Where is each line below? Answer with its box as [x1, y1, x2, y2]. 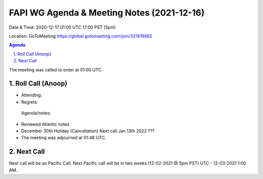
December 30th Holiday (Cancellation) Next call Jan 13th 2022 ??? [21, 128, 155, 134]
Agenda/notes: [21, 110, 51, 116]
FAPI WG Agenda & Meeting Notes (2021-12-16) [9, 7, 205, 18]
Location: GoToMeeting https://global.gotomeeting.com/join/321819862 [9, 33, 152, 39]
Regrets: [21, 99, 38, 105]
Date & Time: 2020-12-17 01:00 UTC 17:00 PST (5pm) [9, 24, 116, 30]
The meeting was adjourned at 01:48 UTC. [21, 135, 107, 141]
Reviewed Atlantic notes [21, 121, 70, 127]
